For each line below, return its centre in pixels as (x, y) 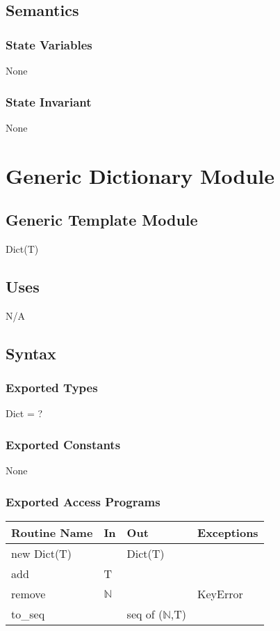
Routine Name (52, 532)
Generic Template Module (102, 220)
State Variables (49, 44)
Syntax (31, 353)
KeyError (220, 594)
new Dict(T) (41, 553)
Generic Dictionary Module (140, 175)
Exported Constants (63, 444)
